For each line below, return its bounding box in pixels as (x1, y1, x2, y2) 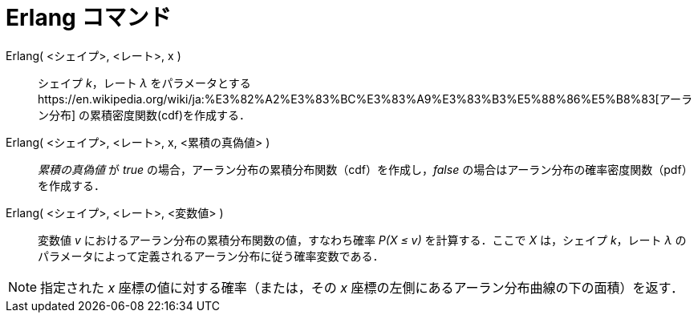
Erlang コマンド (6, 4, 172, 31)
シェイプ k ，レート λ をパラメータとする (38, 75, 251, 90)
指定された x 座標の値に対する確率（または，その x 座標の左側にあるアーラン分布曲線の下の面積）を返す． (40, 279, 684, 296)
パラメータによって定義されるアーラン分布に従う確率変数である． (38, 248, 384, 263)
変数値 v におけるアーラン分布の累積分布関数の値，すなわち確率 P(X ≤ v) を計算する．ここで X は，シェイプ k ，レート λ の (38, 232, 687, 247)
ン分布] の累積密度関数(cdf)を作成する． (38, 107, 251, 122)
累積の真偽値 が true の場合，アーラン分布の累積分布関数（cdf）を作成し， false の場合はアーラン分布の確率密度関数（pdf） (38, 162, 693, 176)
